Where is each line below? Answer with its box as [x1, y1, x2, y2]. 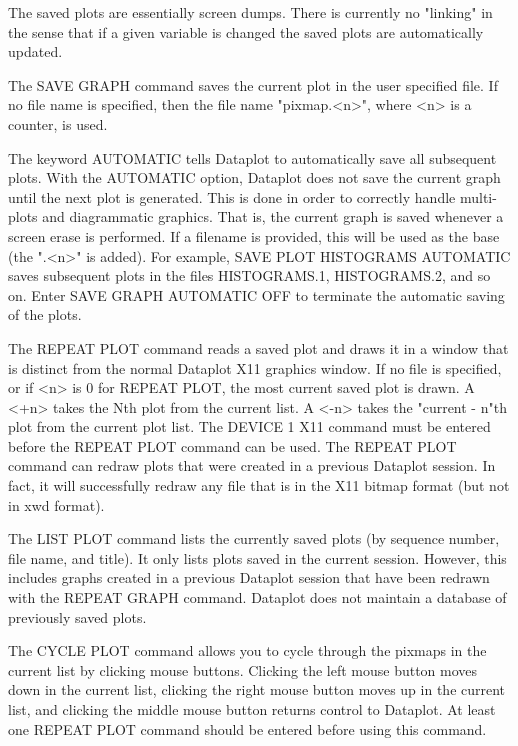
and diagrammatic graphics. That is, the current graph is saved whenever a [42, 206, 504, 227]
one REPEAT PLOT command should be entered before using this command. [8, 718, 487, 739]
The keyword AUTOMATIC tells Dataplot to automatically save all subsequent [8, 147, 497, 168]
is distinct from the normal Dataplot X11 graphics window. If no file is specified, [8, 357, 502, 378]
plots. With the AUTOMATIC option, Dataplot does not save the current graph [8, 167, 501, 188]
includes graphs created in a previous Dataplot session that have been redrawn [8, 567, 490, 588]
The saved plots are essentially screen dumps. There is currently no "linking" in [8, 2, 493, 22]
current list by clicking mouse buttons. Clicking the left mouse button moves [8, 659, 478, 680]
